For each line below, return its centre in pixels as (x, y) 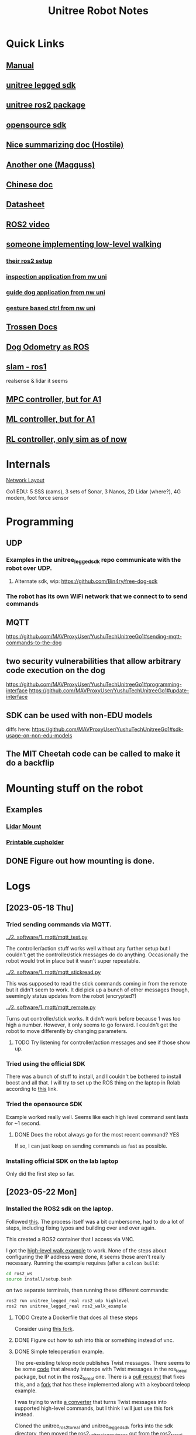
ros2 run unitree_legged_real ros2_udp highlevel (68, 1301)
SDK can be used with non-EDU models (79, 715)
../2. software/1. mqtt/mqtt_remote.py (51, 1007)
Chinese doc (30, 185)
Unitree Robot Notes (98, 11)
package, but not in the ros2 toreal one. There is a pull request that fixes (100, 1377)
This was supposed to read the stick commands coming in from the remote (97, 984)
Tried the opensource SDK (44, 1104)
